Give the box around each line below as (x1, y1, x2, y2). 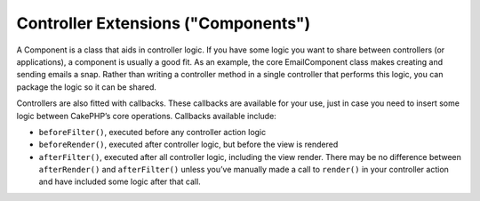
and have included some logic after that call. (38, 176, 202, 187)
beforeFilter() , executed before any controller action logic (38, 126, 267, 137)
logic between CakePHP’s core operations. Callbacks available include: (16, 110, 277, 121)
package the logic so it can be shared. (16, 81, 157, 92)
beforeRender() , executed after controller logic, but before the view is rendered (38, 139, 339, 150)
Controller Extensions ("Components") (16, 13, 311, 33)
